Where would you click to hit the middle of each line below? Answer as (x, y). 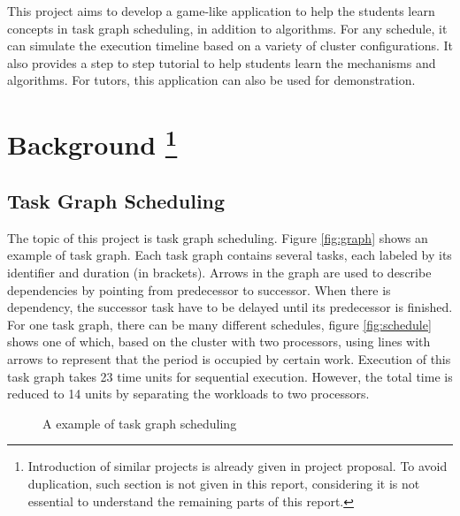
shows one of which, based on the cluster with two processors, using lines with (219, 341)
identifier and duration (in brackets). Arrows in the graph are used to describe (219, 273)
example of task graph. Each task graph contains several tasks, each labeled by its (230, 255)
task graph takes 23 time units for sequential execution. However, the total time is (230, 376)
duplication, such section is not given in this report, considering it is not (224, 483)
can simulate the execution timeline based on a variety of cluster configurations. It (230, 46)
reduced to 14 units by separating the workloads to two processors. (188, 394)
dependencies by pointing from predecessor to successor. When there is (199, 289)
